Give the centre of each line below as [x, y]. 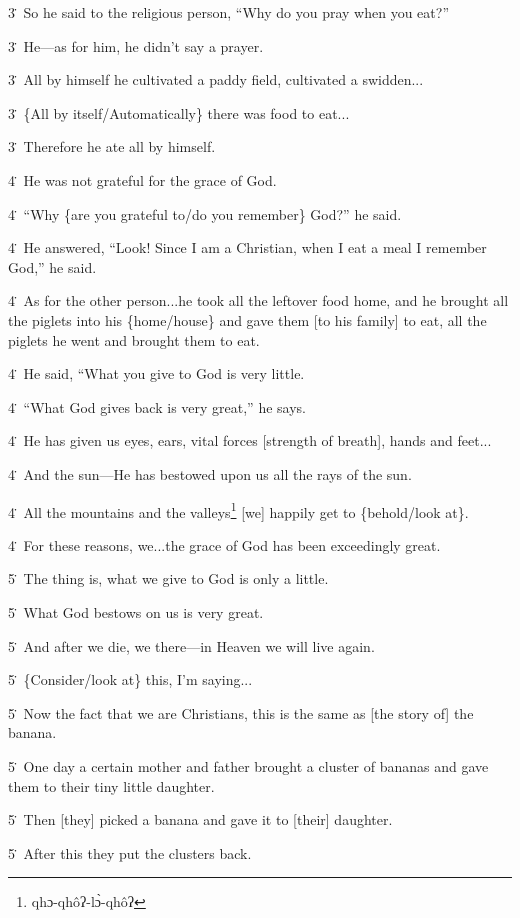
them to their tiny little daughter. [111, 785]
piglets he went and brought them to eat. [134, 339]
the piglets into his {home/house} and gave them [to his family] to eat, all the [247, 319]
